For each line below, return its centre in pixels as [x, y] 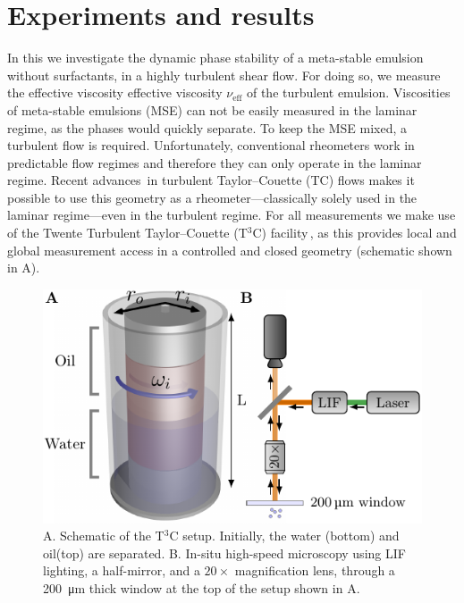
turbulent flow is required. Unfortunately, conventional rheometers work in [211, 145]
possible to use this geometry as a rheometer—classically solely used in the [212, 197]
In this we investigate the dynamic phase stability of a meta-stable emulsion [215, 58]
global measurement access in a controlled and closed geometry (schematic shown [230, 250]
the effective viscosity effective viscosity [115, 92]
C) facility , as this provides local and [354, 233]
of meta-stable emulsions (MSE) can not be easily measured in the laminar [212, 109]
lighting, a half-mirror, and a [122, 570]
